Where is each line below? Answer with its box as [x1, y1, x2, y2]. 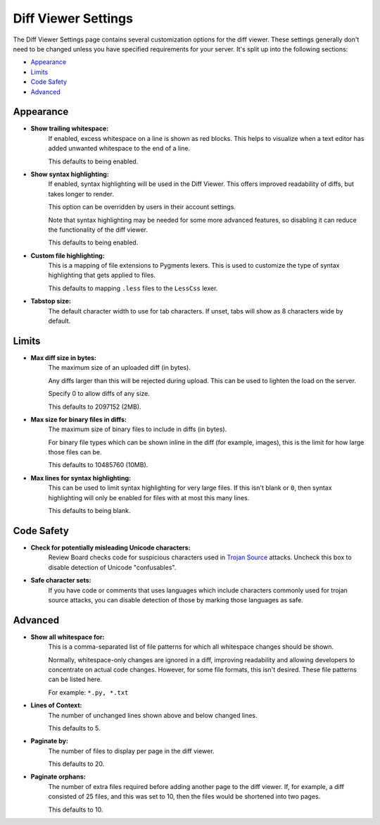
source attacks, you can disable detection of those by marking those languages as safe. [48, 595, 304, 604]
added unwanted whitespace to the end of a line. [48, 144, 190, 153]
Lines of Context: [30, 701, 82, 709]
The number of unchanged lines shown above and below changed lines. [48, 711, 258, 719]
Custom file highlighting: [30, 251, 105, 260]
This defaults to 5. [48, 724, 101, 732]
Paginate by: [30, 737, 68, 745]
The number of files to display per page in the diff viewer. [48, 747, 215, 755]
